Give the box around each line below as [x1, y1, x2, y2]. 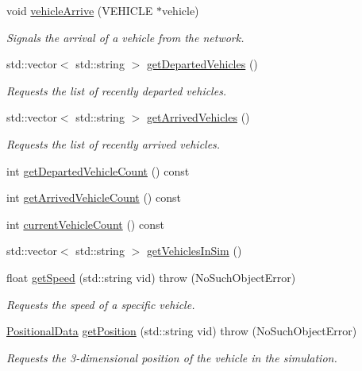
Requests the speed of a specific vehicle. [6, 296, 195, 312]
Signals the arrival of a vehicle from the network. [6, 29, 245, 45]
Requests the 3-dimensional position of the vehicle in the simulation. [6, 349, 337, 365]
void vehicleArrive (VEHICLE [6, 2, 153, 18]
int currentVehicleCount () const [6, 215, 164, 232]
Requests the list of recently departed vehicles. [6, 82, 227, 99]
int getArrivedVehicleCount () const [6, 189, 181, 206]
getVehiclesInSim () [146, 242, 242, 259]
